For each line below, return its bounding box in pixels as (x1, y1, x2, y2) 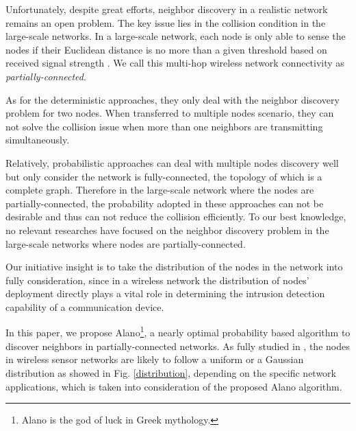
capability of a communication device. (5, 299, 164, 314)
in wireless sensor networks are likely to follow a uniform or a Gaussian (5, 352, 304, 366)
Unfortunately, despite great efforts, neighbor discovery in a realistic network (5, 2, 328, 16)
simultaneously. (5, 132, 70, 147)
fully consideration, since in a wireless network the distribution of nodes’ (5, 272, 309, 287)
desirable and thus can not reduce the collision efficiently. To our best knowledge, (5, 209, 346, 224)
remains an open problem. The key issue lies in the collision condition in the (5, 15, 326, 30)
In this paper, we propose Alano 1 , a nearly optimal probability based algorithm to (5, 323, 351, 340)
